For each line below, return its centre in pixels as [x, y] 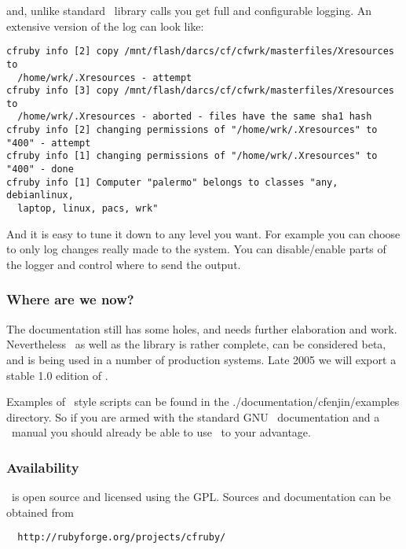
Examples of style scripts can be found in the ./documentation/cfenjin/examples [203, 402]
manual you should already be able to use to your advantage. [161, 432]
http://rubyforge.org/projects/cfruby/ [122, 538]
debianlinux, [40, 195]
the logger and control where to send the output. [124, 264]
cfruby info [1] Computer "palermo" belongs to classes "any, [172, 182]
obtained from [40, 512]
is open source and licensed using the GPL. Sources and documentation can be [201, 497]
